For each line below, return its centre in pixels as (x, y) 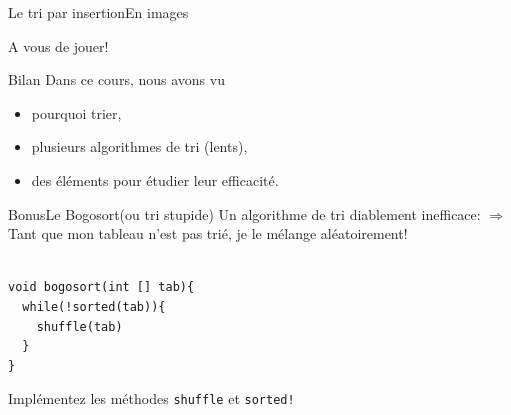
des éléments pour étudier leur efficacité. (155, 179)
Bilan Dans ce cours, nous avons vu (116, 79)
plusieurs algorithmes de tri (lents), (139, 146)
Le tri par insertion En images (98, 12)
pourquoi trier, (76, 112)
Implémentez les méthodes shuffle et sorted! (151, 398)
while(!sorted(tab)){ (94, 306)
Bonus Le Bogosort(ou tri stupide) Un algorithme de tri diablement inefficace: (244, 213)
